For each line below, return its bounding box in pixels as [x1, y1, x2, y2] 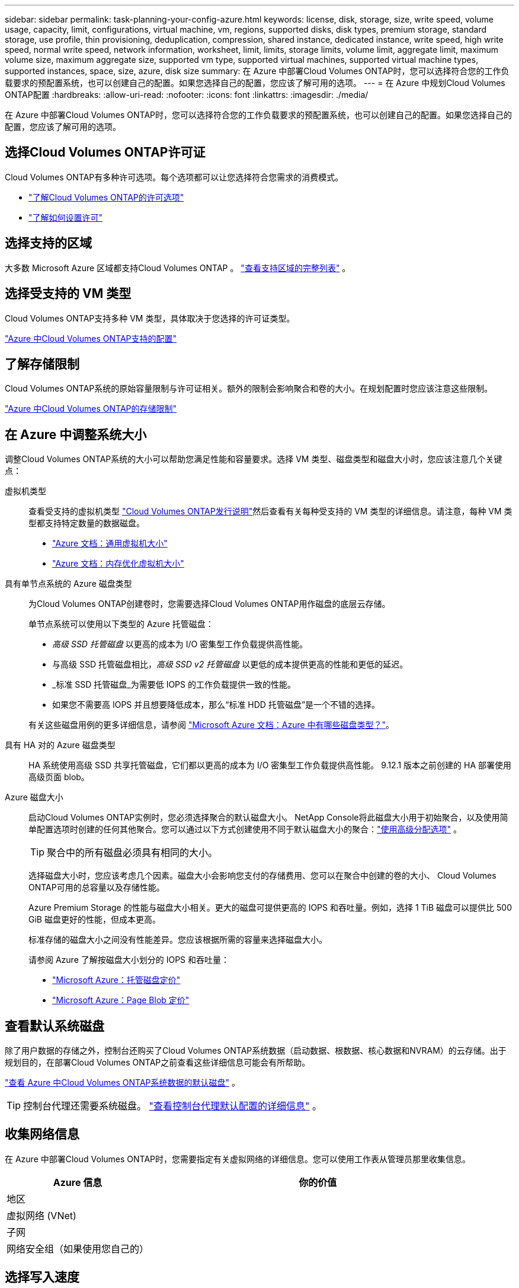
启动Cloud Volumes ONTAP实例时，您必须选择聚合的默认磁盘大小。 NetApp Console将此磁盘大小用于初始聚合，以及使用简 [28, 812, 508, 823]
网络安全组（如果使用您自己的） [7, 1242, 149, 1255]
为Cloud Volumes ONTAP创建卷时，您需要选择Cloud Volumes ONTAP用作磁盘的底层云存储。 [28, 599, 390, 609]
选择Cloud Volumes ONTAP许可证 [5, 145, 206, 160]
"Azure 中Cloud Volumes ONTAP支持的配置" [5, 333, 177, 344]
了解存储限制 [5, 356, 79, 371]
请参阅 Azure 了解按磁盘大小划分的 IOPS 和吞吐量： [28, 955, 230, 965]
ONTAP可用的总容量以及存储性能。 [28, 882, 165, 893]
